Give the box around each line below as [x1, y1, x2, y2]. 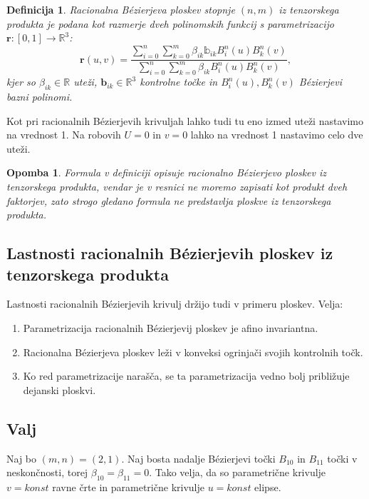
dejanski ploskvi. [23, 382, 96, 397]
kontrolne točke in [140, 74, 218, 89]
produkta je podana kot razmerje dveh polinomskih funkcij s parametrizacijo [6, 16, 335, 31]
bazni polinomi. [6, 89, 73, 104]
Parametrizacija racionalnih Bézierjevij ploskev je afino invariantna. [23, 320, 318, 335]
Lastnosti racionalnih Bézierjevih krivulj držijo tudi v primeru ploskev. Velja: [6, 296, 343, 311]
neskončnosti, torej [6, 465, 88, 480]
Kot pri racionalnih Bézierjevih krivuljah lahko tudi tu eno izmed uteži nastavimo [6, 113, 363, 128]
